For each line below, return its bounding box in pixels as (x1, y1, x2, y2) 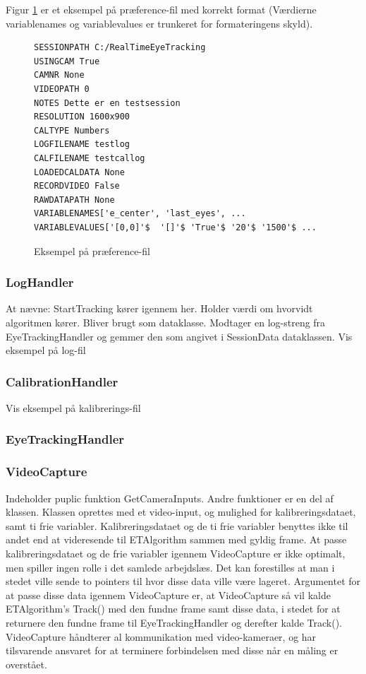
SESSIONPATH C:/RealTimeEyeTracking (34, 42, 206, 53)
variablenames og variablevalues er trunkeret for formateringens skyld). (6, 16, 313, 30)
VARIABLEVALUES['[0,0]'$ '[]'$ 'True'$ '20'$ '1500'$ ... (34, 222, 317, 232)
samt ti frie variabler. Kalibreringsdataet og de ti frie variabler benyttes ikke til (6, 518, 348, 533)
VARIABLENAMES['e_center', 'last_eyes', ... (34, 208, 246, 219)
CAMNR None (34, 70, 85, 81)
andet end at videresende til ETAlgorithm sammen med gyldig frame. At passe (6, 532, 347, 547)
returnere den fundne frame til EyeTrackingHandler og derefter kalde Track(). (6, 615, 342, 629)
